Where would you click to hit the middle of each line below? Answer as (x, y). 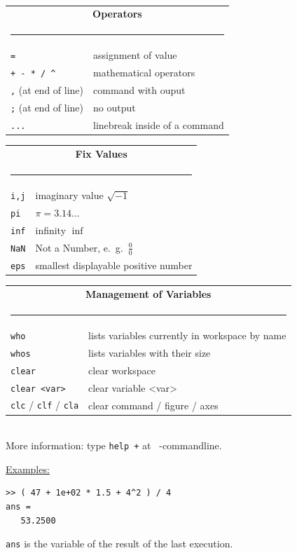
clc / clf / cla (45, 405)
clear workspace (122, 370)
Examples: (28, 469)
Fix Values (101, 153)
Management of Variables (148, 293)
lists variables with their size (150, 352)
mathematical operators (144, 73)
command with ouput (139, 90)
